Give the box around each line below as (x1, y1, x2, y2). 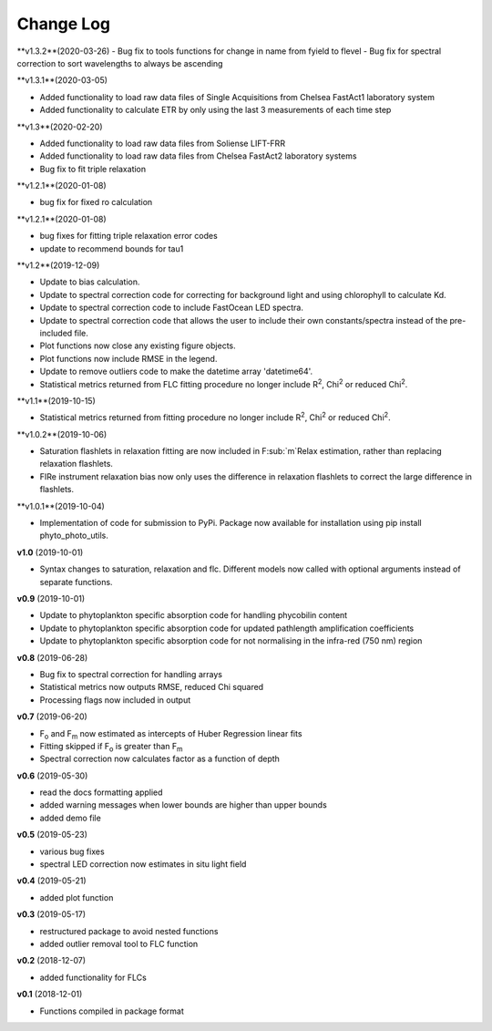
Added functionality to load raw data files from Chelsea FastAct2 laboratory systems (39, 150, 357, 161)
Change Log (16, 14, 111, 34)
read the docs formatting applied (39, 787, 163, 798)
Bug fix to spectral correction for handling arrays (39, 668, 223, 679)
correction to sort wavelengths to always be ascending (16, 57, 223, 68)
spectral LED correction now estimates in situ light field (39, 859, 247, 870)
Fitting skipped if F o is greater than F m (39, 740, 183, 754)
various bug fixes (39, 846, 105, 857)
